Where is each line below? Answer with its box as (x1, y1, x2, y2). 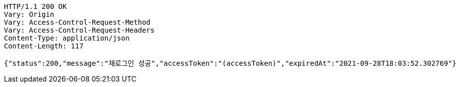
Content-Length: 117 (4, 42, 84, 50)
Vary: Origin (4, 10, 55, 18)
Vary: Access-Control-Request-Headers (4, 26, 155, 34)
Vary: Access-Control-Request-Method (4, 18, 151, 26)
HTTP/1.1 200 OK (4, 2, 67, 10)
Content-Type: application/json (4, 34, 130, 42)
